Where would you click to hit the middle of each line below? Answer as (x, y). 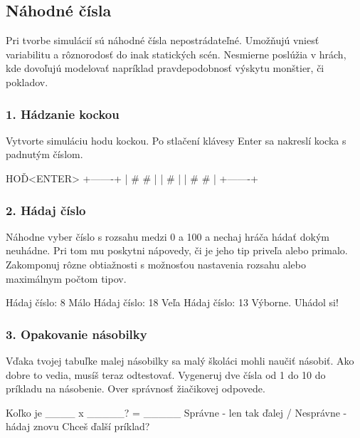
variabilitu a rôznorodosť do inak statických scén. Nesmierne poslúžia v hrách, (176, 54)
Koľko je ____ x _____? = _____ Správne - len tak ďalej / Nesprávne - (176, 412)
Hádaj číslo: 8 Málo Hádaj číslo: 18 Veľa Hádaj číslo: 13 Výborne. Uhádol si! (172, 302)
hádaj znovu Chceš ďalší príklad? (78, 426)
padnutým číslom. (44, 154)
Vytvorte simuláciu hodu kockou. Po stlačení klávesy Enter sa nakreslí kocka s (176, 140)
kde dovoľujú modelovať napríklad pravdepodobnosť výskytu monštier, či (165, 68)
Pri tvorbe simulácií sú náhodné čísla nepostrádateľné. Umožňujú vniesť (163, 40)
